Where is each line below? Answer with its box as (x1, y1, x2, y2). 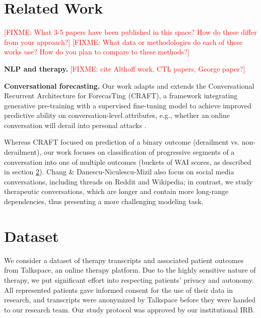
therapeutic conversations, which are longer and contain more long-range (4, 186, 229, 197)
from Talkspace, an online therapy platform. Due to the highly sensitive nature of (4, 265, 256, 275)
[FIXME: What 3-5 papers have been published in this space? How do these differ (4, 27, 257, 37)
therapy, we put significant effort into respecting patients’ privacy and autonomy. (4, 274, 254, 285)
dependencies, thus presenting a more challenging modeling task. (4, 196, 204, 207)
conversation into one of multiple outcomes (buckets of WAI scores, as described (4, 156, 251, 167)
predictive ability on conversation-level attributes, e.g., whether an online (4, 110, 230, 120)
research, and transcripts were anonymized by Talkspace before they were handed (4, 294, 256, 305)
